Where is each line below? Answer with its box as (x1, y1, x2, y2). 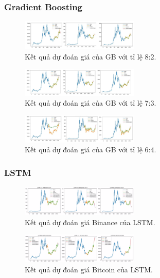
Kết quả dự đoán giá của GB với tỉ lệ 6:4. (25, 144, 156, 155)
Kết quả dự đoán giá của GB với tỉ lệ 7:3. (25, 97, 156, 108)
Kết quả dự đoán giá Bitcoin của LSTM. (25, 264, 153, 274)
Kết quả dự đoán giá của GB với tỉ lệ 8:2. (25, 51, 156, 62)
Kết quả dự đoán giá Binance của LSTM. (25, 216, 155, 227)
